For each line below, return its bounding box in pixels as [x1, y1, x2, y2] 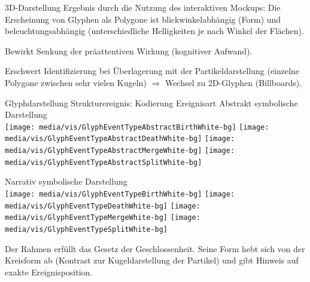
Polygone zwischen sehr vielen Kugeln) [5, 76, 147, 88]
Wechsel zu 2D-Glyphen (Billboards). [165, 76, 302, 88]
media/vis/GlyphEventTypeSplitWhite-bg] [5, 225, 168, 234]
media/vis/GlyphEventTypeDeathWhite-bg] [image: [5, 201, 200, 210]
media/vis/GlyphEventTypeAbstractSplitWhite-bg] [5, 158, 202, 167]
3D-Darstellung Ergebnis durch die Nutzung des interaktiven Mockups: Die [5, 1, 281, 13]
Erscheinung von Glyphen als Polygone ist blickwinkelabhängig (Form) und [5, 13, 281, 25]
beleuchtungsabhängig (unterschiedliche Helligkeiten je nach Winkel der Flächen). [5, 24, 304, 37]
